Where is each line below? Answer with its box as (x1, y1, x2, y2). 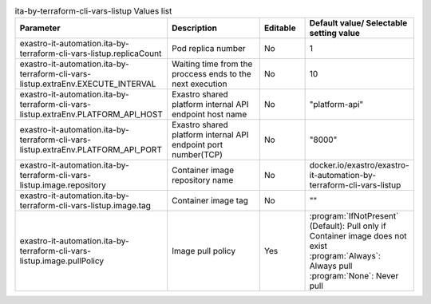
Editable (263, 22, 296, 34)
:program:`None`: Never (309, 270, 399, 282)
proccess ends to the (172, 69, 251, 80)
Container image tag (172, 195, 249, 207)
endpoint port (172, 140, 223, 151)
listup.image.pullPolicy (19, 255, 104, 266)
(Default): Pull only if (309, 220, 386, 231)
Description (172, 22, 217, 34)
